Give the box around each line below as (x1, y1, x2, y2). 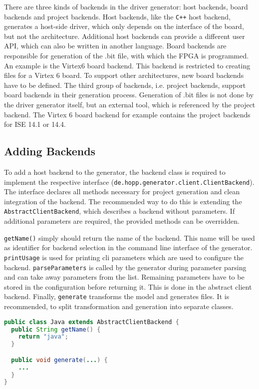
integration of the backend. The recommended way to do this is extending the (4, 196, 242, 206)
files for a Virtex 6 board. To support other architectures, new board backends (4, 70, 244, 80)
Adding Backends (4, 143, 96, 159)
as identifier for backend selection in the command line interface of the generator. (4, 242, 253, 253)
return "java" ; (18, 333, 68, 341)
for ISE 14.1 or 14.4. (4, 119, 66, 129)
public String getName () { (11, 326, 101, 333)
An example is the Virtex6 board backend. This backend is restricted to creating (4, 60, 251, 70)
